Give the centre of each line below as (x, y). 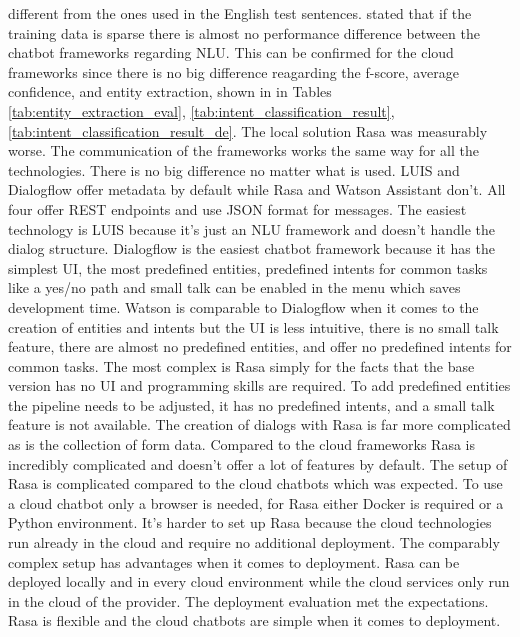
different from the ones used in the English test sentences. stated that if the (240, 13)
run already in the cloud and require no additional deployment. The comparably (254, 542)
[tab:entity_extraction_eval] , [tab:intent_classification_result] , (201, 110)
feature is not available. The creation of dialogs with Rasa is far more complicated (259, 424)
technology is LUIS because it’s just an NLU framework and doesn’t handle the (251, 228)
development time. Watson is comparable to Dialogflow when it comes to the (243, 306)
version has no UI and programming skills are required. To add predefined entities (259, 385)
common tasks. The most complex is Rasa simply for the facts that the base (241, 365)
